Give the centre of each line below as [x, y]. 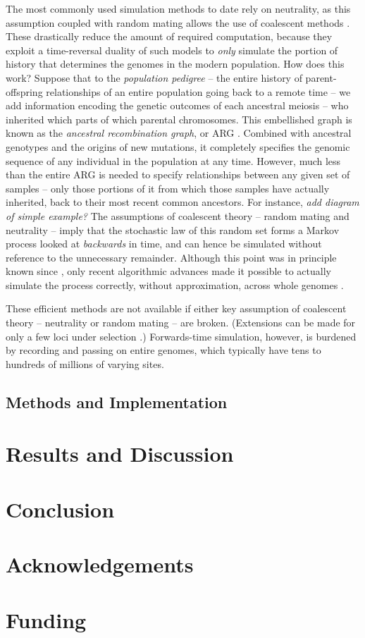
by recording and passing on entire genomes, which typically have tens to [163, 350]
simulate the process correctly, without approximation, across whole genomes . [175, 284]
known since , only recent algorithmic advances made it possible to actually [168, 271]
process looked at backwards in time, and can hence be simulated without [164, 244]
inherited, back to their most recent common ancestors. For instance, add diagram [182, 202]
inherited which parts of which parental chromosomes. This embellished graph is [179, 119]
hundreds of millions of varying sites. [85, 363]
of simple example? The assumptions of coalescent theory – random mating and [178, 215]
